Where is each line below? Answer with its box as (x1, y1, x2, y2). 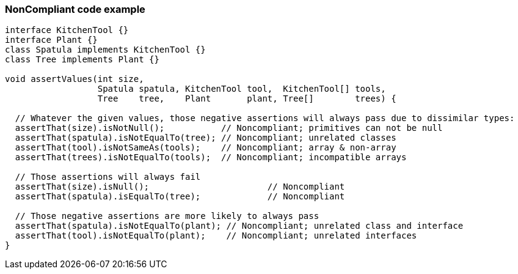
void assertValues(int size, (5, 74, 144, 84)
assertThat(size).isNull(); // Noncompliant (15, 182, 345, 192)
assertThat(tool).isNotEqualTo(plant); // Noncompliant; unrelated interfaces (15, 231, 417, 241)
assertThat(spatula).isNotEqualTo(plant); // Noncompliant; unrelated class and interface (15, 221, 464, 231)
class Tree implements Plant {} (5, 54, 159, 65)
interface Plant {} (5, 35, 98, 45)
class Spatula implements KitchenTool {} (5, 45, 206, 55)
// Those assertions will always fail (15, 172, 201, 182)
